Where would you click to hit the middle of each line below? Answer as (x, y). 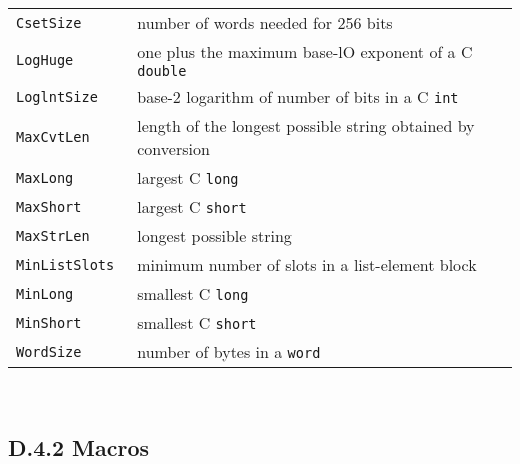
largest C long (188, 177)
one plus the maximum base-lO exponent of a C (305, 51)
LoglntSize (57, 96)
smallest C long (193, 293)
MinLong (45, 293)
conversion (173, 148)
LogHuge (45, 59)
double (162, 71)
